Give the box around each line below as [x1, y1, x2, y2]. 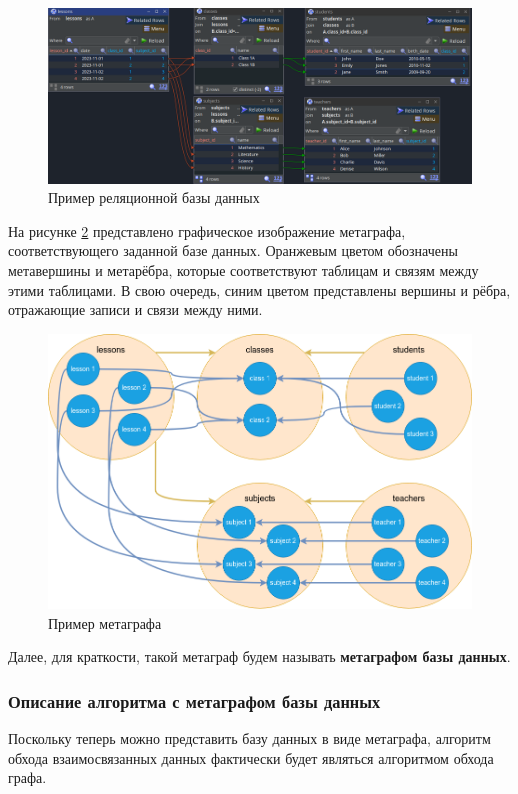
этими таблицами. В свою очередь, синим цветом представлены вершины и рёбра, [8, 279, 511, 300]
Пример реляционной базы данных [48, 187, 260, 208]
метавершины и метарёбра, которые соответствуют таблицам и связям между [8, 259, 479, 280]
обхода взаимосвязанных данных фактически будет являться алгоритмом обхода [8, 747, 494, 768]
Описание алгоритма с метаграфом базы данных [8, 688, 381, 713]
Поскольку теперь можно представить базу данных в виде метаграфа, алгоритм [8, 728, 491, 749]
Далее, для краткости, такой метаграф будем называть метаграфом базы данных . [8, 646, 511, 667]
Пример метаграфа [48, 612, 162, 633]
